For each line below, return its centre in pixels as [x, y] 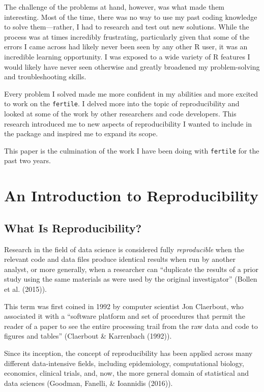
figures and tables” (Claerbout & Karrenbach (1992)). [88, 336]
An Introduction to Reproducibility [131, 195]
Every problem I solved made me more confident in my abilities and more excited [131, 93]
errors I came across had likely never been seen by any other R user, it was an [126, 47]
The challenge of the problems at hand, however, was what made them [114, 7]
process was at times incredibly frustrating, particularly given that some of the [127, 36]
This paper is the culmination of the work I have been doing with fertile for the [132, 150]
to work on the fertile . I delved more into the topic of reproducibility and [122, 103]
